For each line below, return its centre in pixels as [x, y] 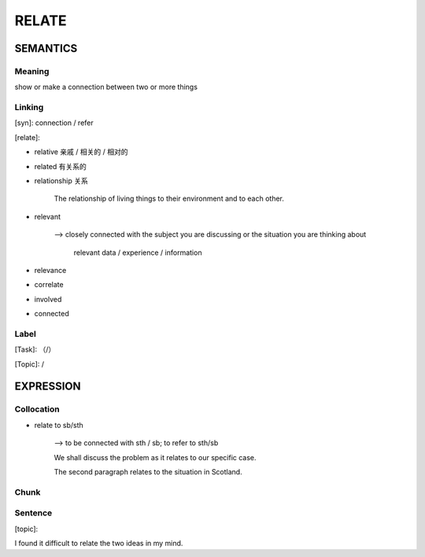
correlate [49, 285]
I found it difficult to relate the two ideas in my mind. [99, 544]
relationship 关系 [61, 181]
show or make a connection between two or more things [106, 87]
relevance [50, 270]
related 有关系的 [60, 166]
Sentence [33, 513]
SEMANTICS [46, 48]
